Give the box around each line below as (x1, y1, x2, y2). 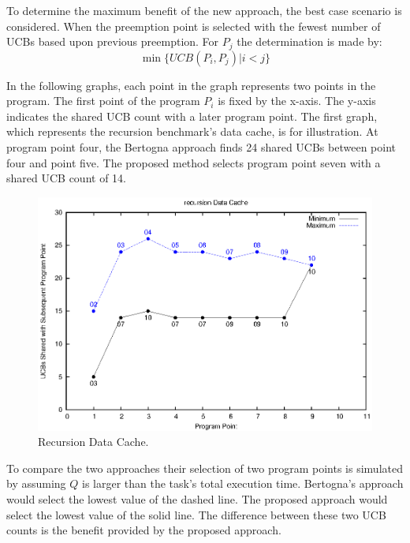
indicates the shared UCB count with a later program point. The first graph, (6, 107, 378, 124)
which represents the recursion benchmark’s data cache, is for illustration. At (6, 123, 378, 140)
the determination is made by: (237, 33, 382, 50)
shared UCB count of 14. (6, 170, 126, 186)
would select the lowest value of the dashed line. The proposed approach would (6, 491, 388, 507)
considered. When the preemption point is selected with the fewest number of (6, 17, 381, 34)
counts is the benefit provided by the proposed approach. (6, 522, 281, 538)
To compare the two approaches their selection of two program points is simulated (6, 459, 403, 476)
